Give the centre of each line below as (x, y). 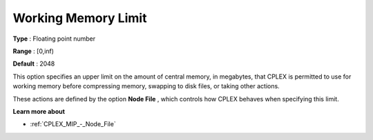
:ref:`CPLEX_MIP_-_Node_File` (73, 124)
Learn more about (39, 111)
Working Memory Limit (80, 18)
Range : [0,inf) (34, 51)
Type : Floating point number (54, 39)
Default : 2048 (34, 64)
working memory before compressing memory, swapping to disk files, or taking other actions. (146, 86)
